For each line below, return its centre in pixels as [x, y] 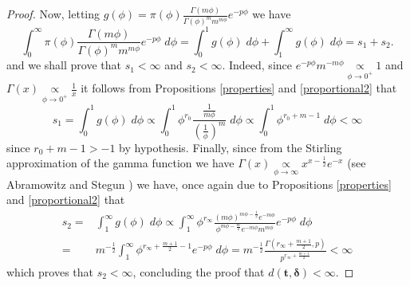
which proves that [50, 271]
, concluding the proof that [199, 271]
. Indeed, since [257, 65]
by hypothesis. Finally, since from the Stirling [231, 147]
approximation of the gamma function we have [120, 163]
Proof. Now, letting [53, 14]
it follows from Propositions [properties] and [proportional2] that [239, 88]
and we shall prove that [64, 65]
